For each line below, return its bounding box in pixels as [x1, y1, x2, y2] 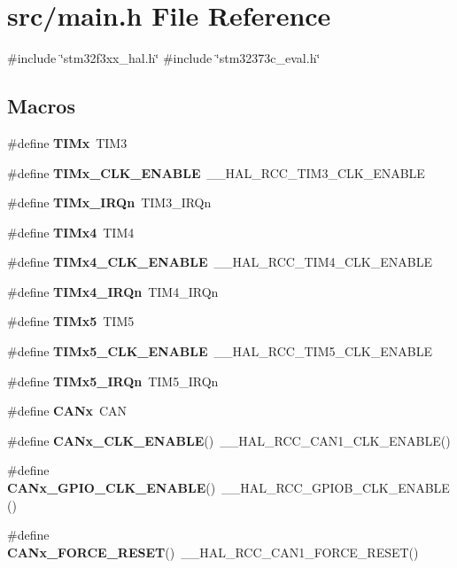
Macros [7, 92, 75, 120]
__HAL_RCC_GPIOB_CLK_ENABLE [221, 479, 450, 497]
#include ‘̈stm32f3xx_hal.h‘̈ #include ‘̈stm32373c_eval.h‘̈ [7, 49, 321, 67]
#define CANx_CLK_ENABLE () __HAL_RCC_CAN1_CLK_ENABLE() [7, 431, 451, 449]
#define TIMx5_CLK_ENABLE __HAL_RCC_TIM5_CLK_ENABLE [7, 342, 432, 361]
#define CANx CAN [7, 401, 128, 420]
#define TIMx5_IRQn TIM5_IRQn [7, 371, 219, 390]
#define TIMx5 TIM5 [7, 312, 135, 331]
